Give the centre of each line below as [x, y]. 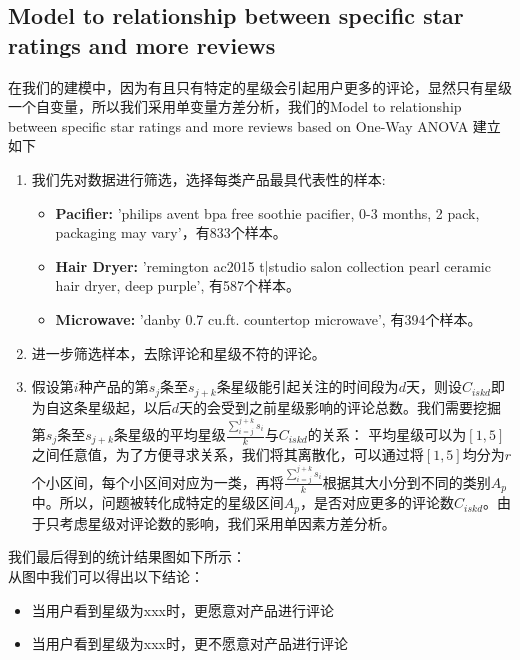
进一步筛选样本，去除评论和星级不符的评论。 [178, 352]
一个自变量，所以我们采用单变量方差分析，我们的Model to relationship [235, 106]
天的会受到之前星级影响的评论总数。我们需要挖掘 [340, 406]
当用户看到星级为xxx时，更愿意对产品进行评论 [182, 609]
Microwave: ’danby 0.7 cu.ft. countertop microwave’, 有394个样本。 [268, 318]
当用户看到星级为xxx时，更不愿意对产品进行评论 [189, 643]
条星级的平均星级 [169, 434]
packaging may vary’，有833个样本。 [171, 232]
